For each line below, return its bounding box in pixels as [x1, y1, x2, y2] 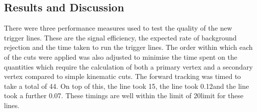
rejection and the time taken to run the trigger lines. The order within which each [4, 42, 253, 52]
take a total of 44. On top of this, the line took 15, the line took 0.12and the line [4, 80, 249, 91]
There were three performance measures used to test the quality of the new [4, 23, 232, 33]
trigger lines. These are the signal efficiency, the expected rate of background [4, 32, 237, 42]
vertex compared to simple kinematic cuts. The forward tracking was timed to [4, 71, 241, 81]
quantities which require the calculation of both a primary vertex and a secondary [4, 61, 253, 72]
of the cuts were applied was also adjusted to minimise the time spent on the [4, 51, 238, 62]
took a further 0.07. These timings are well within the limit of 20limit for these [4, 90, 244, 101]
